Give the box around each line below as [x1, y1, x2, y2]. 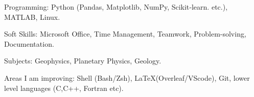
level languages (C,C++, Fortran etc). [4, 82, 124, 93]
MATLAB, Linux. [4, 11, 60, 22]
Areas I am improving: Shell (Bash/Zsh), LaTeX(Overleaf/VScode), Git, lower [4, 72, 250, 83]
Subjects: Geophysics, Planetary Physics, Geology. [4, 55, 161, 66]
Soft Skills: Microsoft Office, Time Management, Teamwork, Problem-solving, [4, 28, 246, 39]
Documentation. [4, 38, 54, 49]
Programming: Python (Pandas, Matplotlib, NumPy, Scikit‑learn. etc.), [4, 2, 228, 12]
